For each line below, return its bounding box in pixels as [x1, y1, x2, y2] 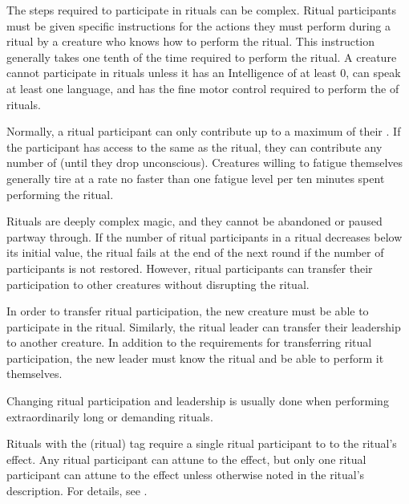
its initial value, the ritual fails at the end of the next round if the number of [6, 244, 384, 261]
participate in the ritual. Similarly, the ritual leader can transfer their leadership [6, 318, 401, 335]
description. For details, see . [6, 482, 148, 499]
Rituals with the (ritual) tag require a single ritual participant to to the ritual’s [6, 435, 397, 452]
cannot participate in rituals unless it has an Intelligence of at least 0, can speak [6, 64, 401, 81]
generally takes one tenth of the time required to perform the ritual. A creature [6, 48, 397, 65]
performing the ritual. [6, 185, 114, 202]
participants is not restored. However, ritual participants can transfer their [6, 259, 373, 276]
